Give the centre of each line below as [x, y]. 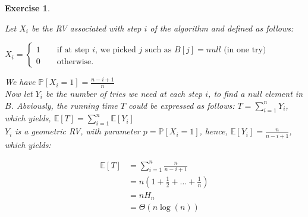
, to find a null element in [255, 94]
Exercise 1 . [27, 8]
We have [20, 82]
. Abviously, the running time [64, 105]
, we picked [116, 50]
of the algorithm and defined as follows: [222, 28]
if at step [73, 50]
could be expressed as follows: [181, 105]
